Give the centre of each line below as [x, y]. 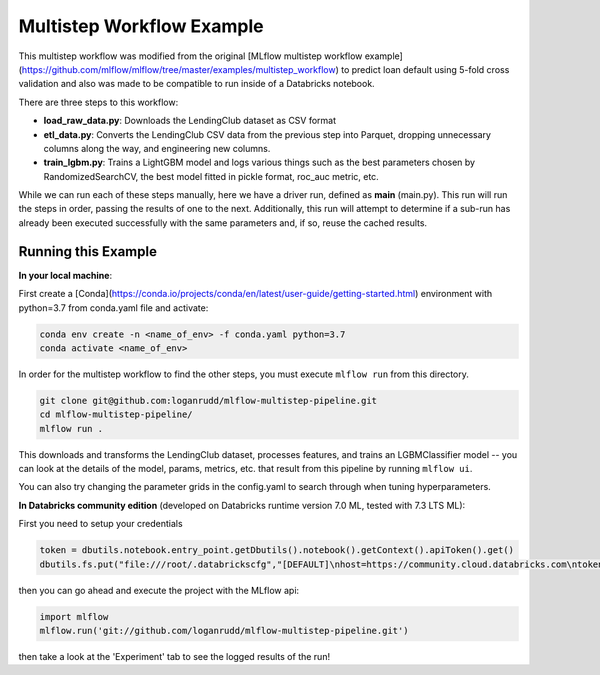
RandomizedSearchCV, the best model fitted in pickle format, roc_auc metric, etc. [211, 176]
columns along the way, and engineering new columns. [157, 148]
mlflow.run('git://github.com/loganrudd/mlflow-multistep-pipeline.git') [224, 630]
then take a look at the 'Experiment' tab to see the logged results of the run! [174, 656]
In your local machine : [65, 275]
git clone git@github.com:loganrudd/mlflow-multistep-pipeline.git [208, 400]
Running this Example [87, 251]
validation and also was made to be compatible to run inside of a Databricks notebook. [196, 84]
